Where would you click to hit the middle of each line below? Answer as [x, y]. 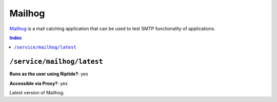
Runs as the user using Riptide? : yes [49, 74]
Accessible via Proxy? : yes [38, 83]
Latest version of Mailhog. [37, 93]
